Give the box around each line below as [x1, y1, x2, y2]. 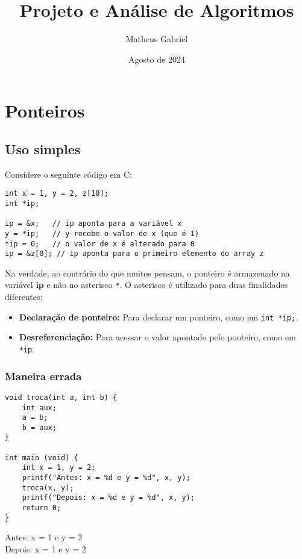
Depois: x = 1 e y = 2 [5, 542, 86, 555]
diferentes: [5, 290, 43, 303]
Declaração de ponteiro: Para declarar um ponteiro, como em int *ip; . [19, 310, 298, 323]
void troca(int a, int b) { [5, 393, 118, 402]
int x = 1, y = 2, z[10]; [5, 189, 109, 198]
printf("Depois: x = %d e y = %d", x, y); [22, 493, 195, 502]
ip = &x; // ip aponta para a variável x [5, 219, 182, 228]
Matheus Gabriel [125, 33, 188, 45]
